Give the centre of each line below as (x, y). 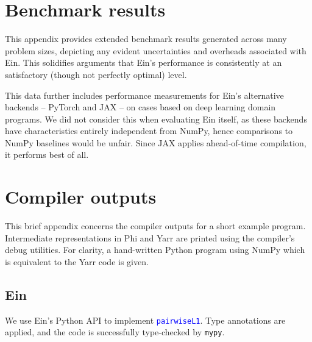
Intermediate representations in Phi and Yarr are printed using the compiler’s (150, 237)
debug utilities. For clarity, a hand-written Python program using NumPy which (155, 250)
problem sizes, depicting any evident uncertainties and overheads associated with (156, 50)
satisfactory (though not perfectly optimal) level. (96, 74)
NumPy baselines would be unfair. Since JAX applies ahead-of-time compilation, (156, 142)
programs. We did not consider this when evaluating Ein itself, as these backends (156, 119)
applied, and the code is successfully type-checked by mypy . (115, 332)
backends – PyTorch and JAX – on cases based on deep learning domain (140, 107)
